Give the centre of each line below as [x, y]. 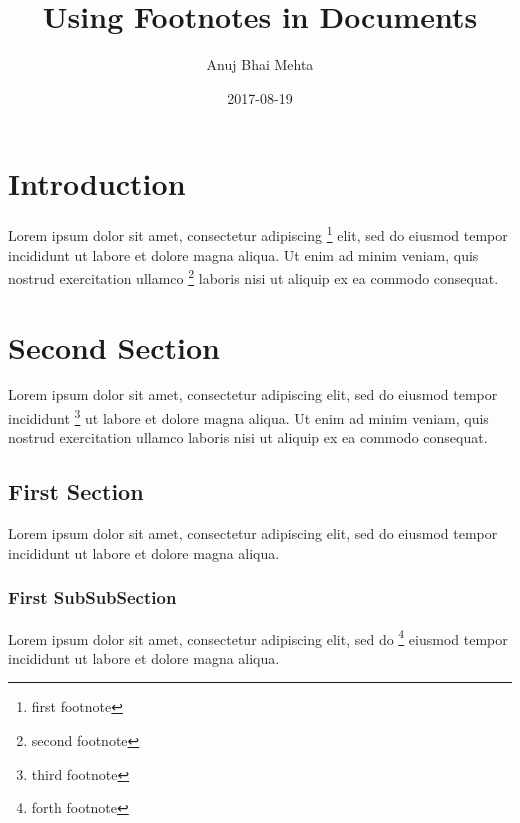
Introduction [97, 183]
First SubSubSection [92, 597]
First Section [76, 491]
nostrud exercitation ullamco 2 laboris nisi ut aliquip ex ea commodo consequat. [253, 276]
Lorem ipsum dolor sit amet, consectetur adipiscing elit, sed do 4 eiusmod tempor [258, 637]
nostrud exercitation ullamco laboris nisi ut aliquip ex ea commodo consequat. [248, 437]
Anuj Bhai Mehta [260, 64]
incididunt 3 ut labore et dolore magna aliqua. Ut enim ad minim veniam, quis [248, 416]
